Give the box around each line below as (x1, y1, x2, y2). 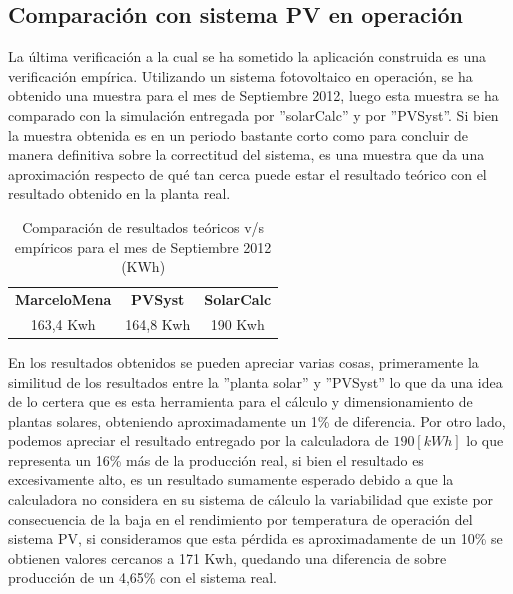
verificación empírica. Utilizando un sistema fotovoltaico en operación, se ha (8, 65, 473, 86)
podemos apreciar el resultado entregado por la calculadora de (8, 430, 389, 451)
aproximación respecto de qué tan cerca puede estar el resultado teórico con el (8, 163, 487, 184)
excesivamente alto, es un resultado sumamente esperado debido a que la (8, 469, 454, 490)
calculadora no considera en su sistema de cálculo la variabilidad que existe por (8, 489, 494, 510)
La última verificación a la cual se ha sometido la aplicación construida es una (8, 46, 487, 67)
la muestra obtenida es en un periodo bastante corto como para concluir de (8, 124, 469, 145)
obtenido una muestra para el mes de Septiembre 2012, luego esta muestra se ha (8, 85, 499, 106)
